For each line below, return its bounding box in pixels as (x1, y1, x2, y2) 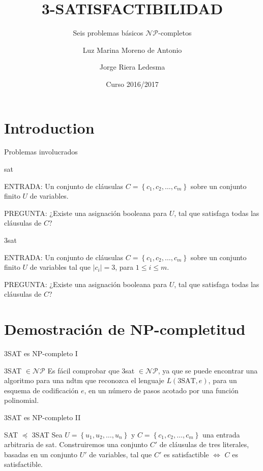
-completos (158, 27, 192, 38)
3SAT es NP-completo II (4, 412, 81, 423)
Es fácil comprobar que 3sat (47, 365, 135, 375)
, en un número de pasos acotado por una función (84, 385, 239, 395)
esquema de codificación (4, 385, 79, 395)
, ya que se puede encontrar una (158, 365, 258, 375)
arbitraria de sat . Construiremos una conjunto (4, 439, 148, 450)
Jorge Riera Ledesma (99, 61, 165, 72)
